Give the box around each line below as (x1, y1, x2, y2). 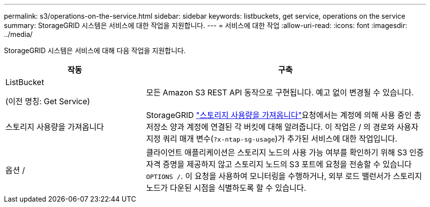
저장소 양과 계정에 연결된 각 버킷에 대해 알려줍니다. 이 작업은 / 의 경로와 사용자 (146, 122, 419, 132)
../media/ (4, 30, 33, 38)
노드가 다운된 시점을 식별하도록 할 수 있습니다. (146, 183, 306, 193)
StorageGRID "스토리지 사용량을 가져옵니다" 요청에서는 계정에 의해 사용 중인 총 (146, 110, 421, 120)
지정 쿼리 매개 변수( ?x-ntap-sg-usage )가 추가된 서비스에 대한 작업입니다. (146, 134, 398, 144)
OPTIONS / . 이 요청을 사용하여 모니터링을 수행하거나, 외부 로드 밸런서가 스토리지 (146, 171, 422, 181)
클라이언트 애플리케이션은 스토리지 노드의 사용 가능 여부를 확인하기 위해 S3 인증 (146, 148, 424, 157)
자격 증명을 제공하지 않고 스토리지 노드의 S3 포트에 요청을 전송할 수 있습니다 (146, 159, 412, 169)
